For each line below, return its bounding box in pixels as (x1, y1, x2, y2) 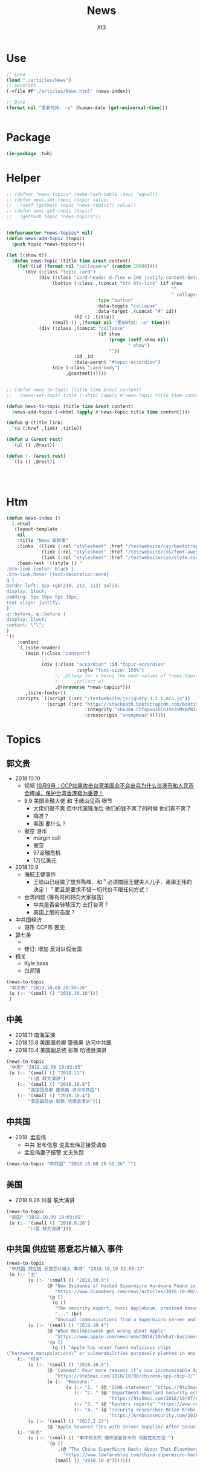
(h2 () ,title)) (73, 314, 115, 320)
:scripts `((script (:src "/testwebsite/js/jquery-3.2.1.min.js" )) (17, 695, 190, 701)
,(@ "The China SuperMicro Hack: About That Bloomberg (57, 1447, 199, 1453)
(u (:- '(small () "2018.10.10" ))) (8, 990, 98, 996)
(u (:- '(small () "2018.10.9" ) (28, 1277, 110, 1283)
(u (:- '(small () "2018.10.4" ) (28, 1322, 110, 1328)
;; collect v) (54, 678, 104, 684)
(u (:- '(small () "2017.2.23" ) (28, 1418, 110, 1424)
